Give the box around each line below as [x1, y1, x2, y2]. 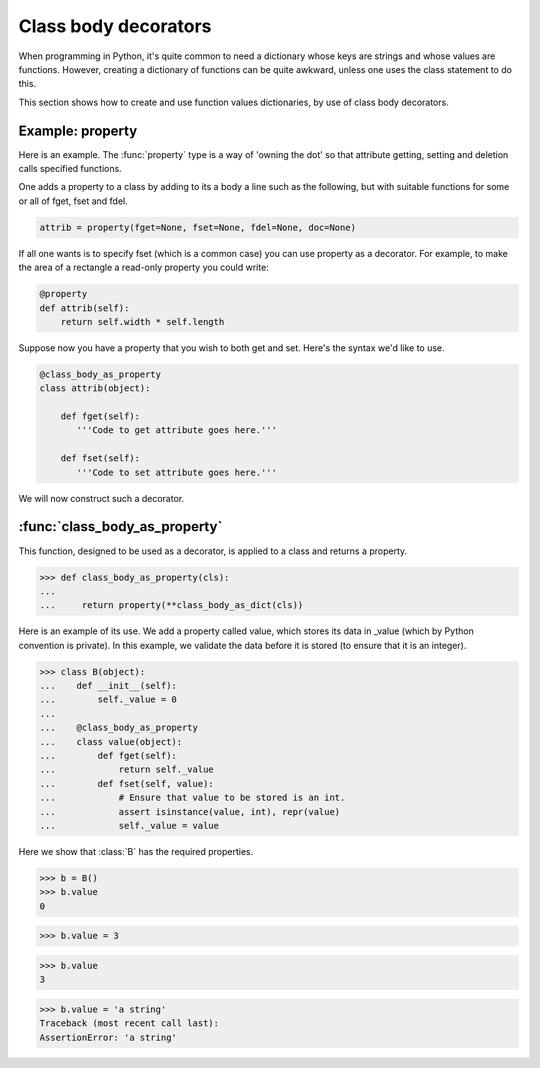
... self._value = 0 [39, 694, 177, 705]
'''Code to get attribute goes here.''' [76, 425, 277, 436]
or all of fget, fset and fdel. [18, 195, 129, 207]
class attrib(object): [39, 383, 151, 394]
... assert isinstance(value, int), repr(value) [39, 806, 341, 817]
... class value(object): [39, 736, 183, 747]
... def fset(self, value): [39, 778, 214, 789]
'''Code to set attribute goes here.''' [76, 466, 277, 478]
